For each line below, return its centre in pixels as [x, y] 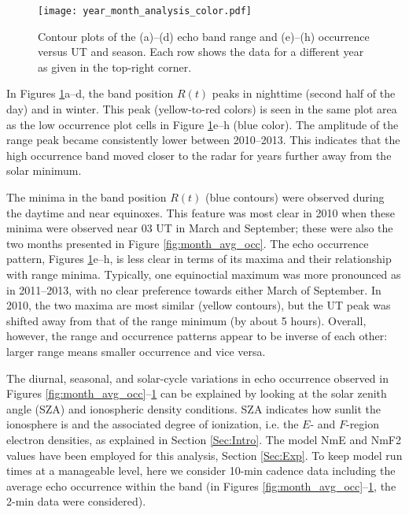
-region [363, 424]
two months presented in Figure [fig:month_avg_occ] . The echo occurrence [188, 243]
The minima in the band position [87, 197]
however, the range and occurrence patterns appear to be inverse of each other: [197, 336]
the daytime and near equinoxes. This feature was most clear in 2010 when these [201, 212]
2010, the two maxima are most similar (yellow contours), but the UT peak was [199, 305]
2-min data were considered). [76, 501]
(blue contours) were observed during [295, 197]
